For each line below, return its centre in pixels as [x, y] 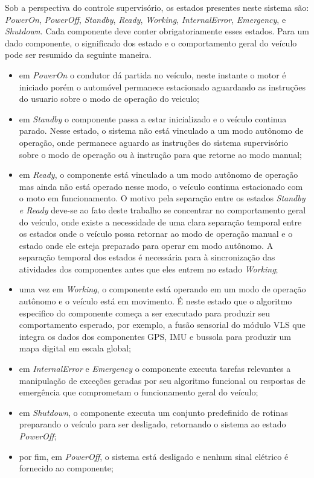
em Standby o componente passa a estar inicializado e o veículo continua [153, 118]
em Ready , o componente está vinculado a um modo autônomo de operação [159, 175]
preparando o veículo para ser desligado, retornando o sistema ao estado [152, 424]
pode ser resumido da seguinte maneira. [78, 55]
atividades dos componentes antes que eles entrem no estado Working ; [149, 269]
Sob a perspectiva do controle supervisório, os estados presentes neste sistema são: [157, 7]
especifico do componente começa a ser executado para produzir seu [145, 313]
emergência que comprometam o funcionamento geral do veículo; [139, 392]
